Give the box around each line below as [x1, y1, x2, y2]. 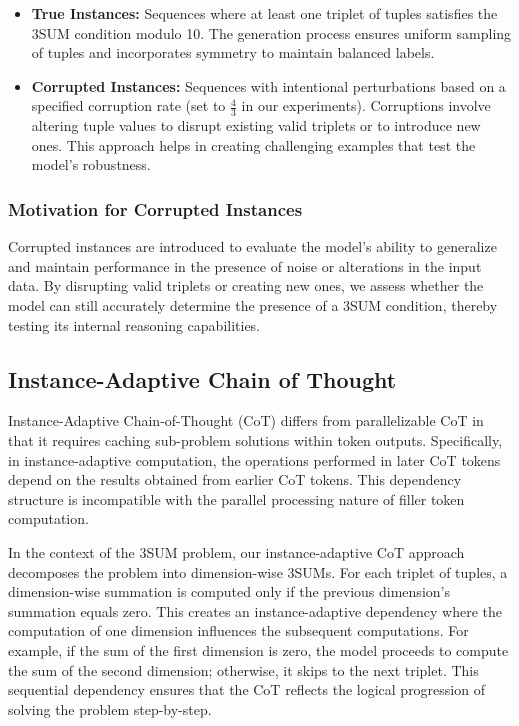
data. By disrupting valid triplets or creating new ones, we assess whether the [8, 275, 484, 296]
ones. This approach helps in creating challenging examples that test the [31, 134, 476, 155]
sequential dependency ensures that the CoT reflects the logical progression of [8, 679, 485, 700]
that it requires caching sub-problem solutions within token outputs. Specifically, [8, 429, 503, 450]
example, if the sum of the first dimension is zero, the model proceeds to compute [8, 639, 509, 660]
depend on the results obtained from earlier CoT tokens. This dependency [8, 469, 462, 490]
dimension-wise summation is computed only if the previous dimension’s [8, 581, 450, 602]
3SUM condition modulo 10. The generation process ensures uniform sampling [31, 22, 512, 43]
